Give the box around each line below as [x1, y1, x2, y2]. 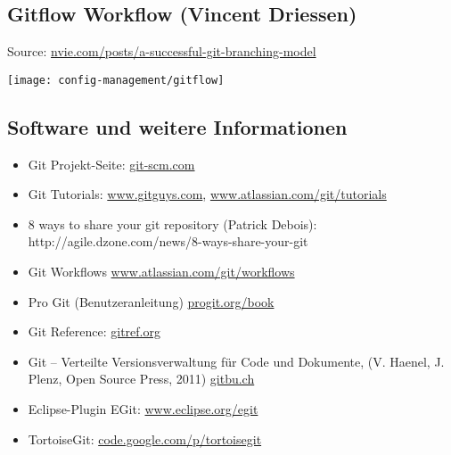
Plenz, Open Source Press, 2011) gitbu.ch [28, 369, 255, 388]
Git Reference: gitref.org [28, 322, 160, 341]
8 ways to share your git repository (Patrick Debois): [28, 214, 317, 233]
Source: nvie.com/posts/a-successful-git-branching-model [7, 42, 316, 61]
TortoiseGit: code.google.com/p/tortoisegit [28, 429, 262, 448]
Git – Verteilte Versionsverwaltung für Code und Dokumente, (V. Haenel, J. [28, 352, 445, 370]
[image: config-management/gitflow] [7, 73, 225, 87]
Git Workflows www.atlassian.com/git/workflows [28, 262, 295, 281]
